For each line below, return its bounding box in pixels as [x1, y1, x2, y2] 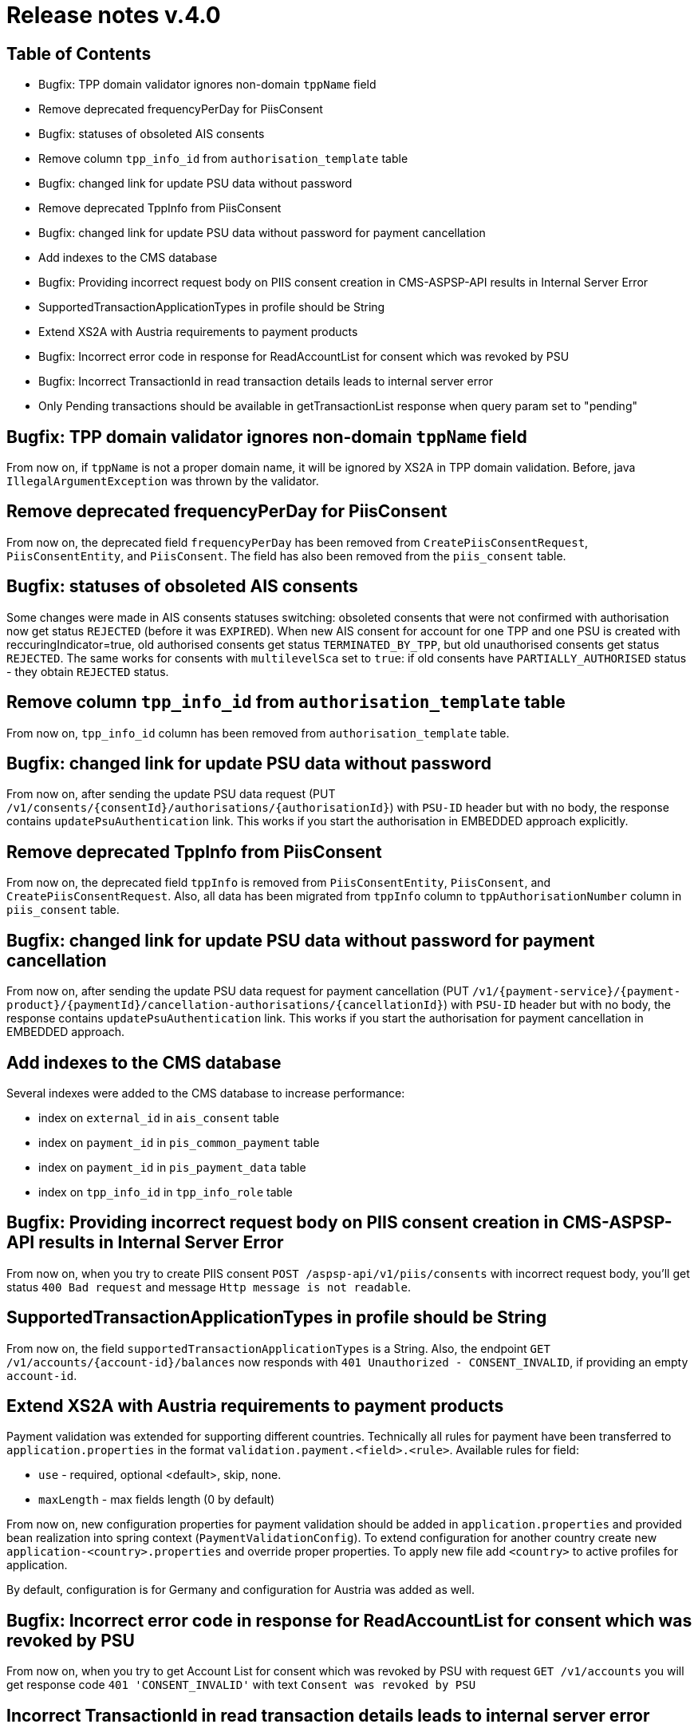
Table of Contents [6, 43, 152, 64]
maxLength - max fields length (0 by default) [38, 1493, 275, 1507]
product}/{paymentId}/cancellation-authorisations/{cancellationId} [6, 998, 444, 1012]
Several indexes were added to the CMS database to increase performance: [6, 1085, 405, 1100]
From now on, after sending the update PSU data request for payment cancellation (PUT [6, 984, 469, 998]
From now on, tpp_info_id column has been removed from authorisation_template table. [6, 726, 510, 740]
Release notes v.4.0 [6, 2, 221, 29]
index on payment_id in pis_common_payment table [38, 1135, 320, 1149]
